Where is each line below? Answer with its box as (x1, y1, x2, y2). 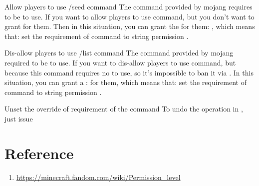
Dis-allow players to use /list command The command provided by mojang (4, 47, 234, 58)
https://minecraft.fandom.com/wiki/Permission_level (16, 171, 181, 182)
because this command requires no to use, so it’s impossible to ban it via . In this (4, 67, 254, 77)
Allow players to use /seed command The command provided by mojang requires (4, 1, 253, 11)
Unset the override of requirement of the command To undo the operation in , (4, 103, 243, 114)
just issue (4, 113, 33, 123)
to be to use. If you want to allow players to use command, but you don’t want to (4, 11, 255, 21)
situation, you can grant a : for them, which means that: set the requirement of (4, 77, 247, 87)
